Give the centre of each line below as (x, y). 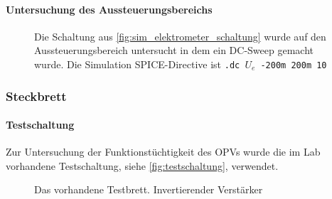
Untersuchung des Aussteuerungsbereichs (109, 9)
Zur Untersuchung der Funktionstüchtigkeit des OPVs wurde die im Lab (163, 152)
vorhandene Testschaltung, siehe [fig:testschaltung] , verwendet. (142, 165)
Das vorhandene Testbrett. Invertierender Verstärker (149, 189)
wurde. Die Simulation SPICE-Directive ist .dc (137, 64)
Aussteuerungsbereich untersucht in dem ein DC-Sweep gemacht (174, 50)
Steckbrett (36, 96)
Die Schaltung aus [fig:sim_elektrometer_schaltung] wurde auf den (180, 36)
